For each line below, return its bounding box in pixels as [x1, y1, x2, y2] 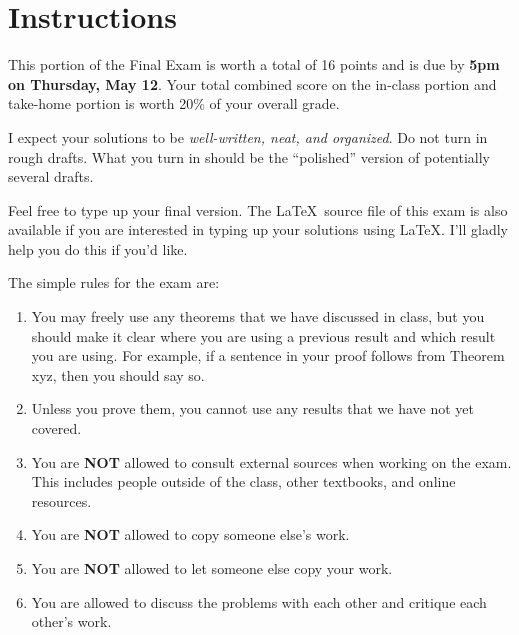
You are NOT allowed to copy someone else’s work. [31, 524, 350, 545]
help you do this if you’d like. [8, 238, 188, 259]
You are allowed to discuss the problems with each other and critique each [31, 591, 487, 612]
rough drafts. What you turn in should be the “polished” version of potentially [8, 146, 490, 167]
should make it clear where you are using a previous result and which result [31, 325, 496, 346]
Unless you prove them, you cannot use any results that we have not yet [31, 398, 474, 419]
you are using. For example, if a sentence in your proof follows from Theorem [31, 345, 505, 366]
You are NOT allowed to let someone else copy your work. [31, 558, 393, 578]
